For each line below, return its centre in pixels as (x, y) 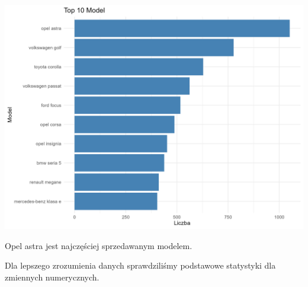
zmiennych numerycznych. (52, 277)
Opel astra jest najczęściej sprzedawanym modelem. (99, 245)
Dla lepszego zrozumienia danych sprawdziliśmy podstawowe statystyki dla (140, 265)
